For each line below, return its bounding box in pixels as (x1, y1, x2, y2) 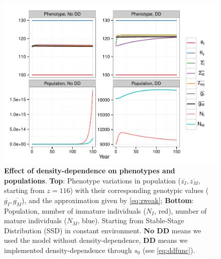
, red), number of (154, 205, 207, 216)
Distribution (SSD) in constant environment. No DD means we (4, 225, 201, 235)
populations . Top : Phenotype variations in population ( (4, 175, 181, 185)
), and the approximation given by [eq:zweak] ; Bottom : (22, 195, 194, 205)
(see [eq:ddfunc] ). (143, 244, 195, 255)
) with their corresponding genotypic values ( (70, 185, 209, 196)
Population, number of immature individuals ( (4, 205, 146, 216)
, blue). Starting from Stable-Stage (77, 215, 184, 226)
